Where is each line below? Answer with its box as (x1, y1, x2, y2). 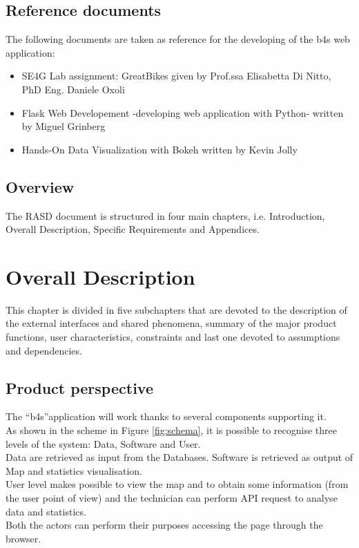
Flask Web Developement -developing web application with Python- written (21, 105, 344, 120)
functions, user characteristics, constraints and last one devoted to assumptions (6, 330, 340, 344)
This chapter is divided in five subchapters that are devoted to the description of (6, 302, 347, 316)
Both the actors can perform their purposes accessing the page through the (6, 518, 323, 532)
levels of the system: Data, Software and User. (6, 436, 201, 451)
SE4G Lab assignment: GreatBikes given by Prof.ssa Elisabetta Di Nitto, (21, 68, 331, 83)
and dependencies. (6, 343, 82, 357)
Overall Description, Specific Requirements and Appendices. (6, 222, 260, 236)
